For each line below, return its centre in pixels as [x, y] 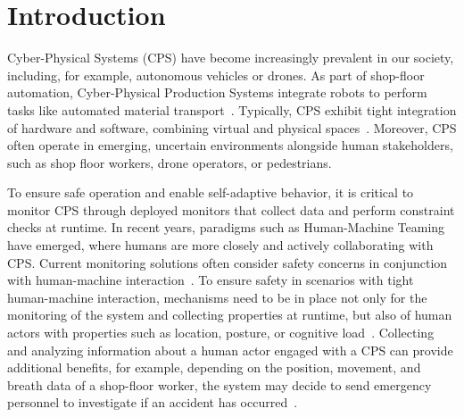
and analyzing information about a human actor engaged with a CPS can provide [230, 350]
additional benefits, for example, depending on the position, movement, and [214, 367]
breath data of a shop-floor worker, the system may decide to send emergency [220, 384]
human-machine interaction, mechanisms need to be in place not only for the [217, 297]
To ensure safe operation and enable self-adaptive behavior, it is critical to [211, 192]
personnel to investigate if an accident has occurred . [153, 402]
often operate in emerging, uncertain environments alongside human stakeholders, [230, 145]
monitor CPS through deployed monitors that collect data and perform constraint [231, 209]
